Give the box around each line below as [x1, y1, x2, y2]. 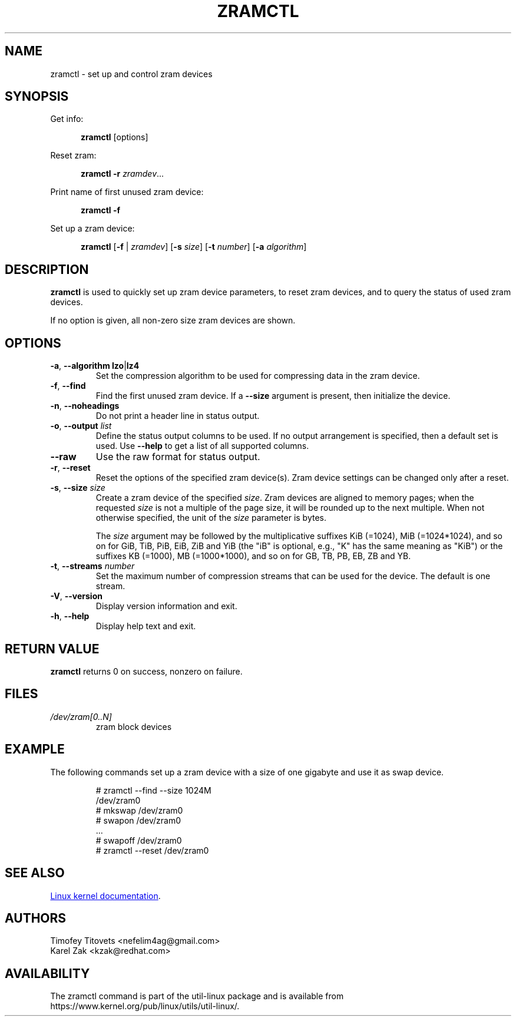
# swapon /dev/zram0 [95, 815, 181, 825]
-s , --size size [50, 483, 105, 493]
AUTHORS [5, 910, 67, 926]
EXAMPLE [5, 742, 65, 757]
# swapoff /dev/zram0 [95, 835, 182, 845]
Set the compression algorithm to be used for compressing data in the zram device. [95, 371, 420, 381]
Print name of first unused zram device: [50, 187, 204, 197]
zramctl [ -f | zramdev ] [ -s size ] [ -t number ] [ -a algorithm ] [81, 242, 307, 252]
